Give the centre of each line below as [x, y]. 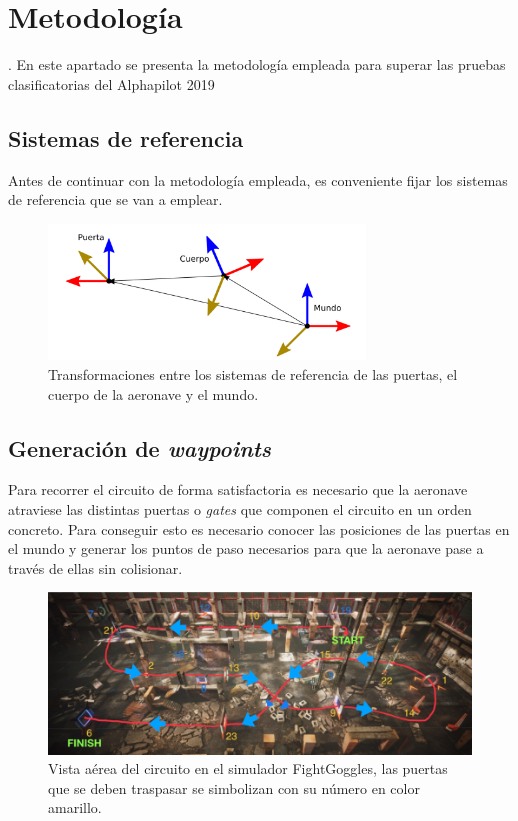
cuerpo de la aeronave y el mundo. [153, 393]
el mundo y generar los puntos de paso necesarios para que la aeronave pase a [246, 548]
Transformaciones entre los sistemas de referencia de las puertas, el [253, 373]
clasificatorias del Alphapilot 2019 [111, 83]
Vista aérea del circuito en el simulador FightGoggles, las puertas [248, 768]
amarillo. [75, 807]
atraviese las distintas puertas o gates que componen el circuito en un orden [240, 508]
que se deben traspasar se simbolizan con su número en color [234, 787]
